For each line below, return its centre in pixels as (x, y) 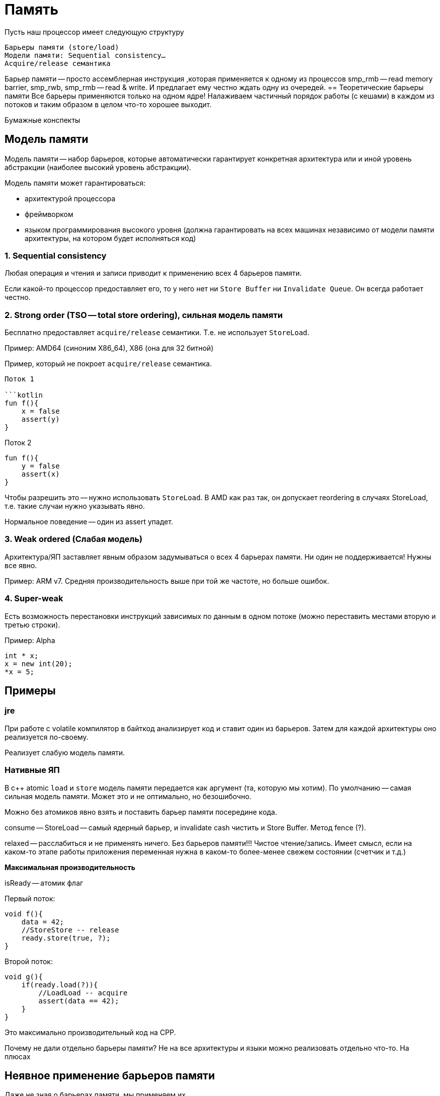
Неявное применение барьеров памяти (110, 1075)
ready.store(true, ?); (66, 938)
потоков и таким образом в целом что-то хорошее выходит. (108, 104)
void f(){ (24, 914)
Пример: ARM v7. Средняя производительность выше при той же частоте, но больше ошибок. (167, 581)
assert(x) (40, 474)
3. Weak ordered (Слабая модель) (74, 539)
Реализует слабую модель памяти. (65, 752)
